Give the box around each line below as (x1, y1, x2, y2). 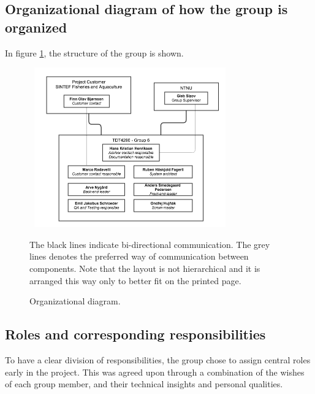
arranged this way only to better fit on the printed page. (29, 274, 241, 287)
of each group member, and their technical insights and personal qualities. (5, 377, 283, 390)
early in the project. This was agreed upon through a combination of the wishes (5, 365, 305, 378)
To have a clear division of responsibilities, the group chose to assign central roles (5, 353, 311, 366)
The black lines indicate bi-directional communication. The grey (29, 238, 270, 250)
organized (5, 17, 67, 36)
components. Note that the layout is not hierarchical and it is (29, 261, 260, 274)
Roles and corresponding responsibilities (5, 325, 266, 344)
